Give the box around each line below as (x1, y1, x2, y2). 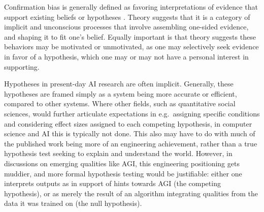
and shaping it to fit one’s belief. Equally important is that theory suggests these (4, 31, 256, 42)
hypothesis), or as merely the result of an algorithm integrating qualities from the (4, 188, 258, 198)
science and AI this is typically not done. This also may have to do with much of (4, 128, 255, 139)
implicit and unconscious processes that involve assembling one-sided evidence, (4, 21, 249, 32)
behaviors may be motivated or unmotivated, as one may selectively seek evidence (4, 41, 259, 52)
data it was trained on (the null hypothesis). (4, 198, 142, 208)
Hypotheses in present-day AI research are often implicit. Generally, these (4, 78, 234, 89)
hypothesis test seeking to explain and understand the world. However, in (4, 148, 233, 159)
